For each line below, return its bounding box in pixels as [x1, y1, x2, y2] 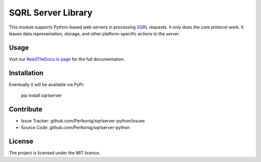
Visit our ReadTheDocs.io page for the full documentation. [9, 56, 125, 62]
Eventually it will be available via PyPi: [9, 81, 85, 87]
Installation [9, 69, 43, 77]
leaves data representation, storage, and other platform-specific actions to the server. [9, 30, 180, 36]
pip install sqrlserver [21, 92, 62, 99]
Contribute [9, 105, 43, 113]
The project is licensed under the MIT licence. [9, 150, 101, 156]
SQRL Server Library [9, 7, 93, 18]
